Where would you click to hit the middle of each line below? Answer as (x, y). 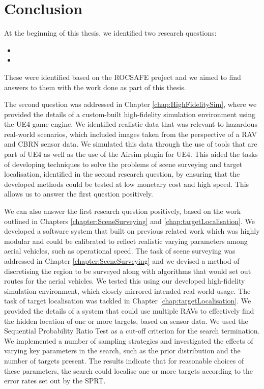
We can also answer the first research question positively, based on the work (123, 211)
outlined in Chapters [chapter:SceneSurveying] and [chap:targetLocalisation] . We (129, 221)
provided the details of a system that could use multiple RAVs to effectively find (129, 310)
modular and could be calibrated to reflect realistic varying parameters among (126, 241)
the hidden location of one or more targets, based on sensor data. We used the (126, 321)
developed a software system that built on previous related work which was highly (132, 231)
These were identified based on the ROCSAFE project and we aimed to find (123, 77)
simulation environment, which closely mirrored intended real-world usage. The (127, 290)
